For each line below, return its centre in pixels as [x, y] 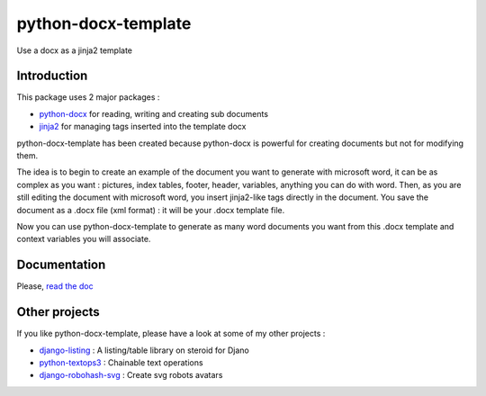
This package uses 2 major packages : [88, 97]
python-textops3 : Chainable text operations [121, 362]
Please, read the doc [55, 286]
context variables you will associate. [84, 239]
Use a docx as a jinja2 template [75, 50]
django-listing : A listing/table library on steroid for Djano [144, 350]
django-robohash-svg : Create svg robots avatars [131, 375]
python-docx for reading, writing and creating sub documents [154, 113]
